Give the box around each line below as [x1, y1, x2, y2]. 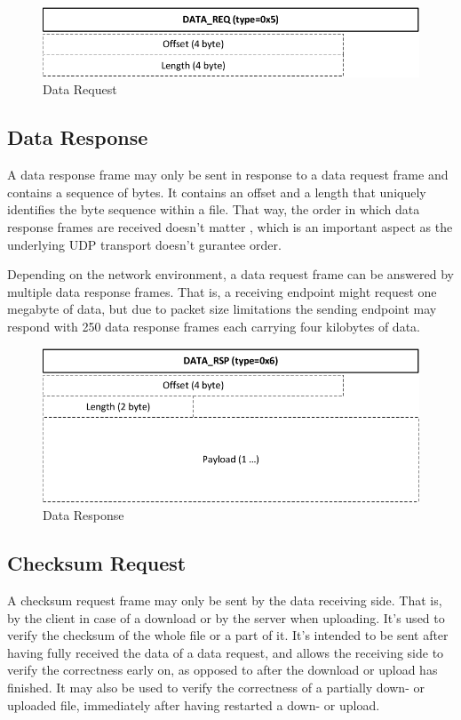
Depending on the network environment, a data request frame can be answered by [7, 265, 454, 284]
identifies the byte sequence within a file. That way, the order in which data [7, 200, 420, 219]
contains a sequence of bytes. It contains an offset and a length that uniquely [7, 182, 426, 201]
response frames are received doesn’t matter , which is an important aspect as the [7, 218, 453, 236]
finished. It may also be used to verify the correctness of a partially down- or [7, 677, 425, 696]
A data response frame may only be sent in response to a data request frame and [7, 165, 449, 184]
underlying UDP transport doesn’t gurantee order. [7, 235, 282, 253]
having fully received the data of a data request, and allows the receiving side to [7, 643, 444, 661]
